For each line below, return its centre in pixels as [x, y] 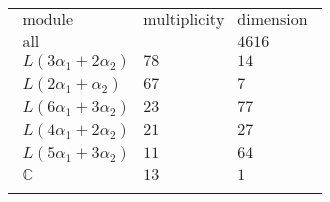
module [48, 20]
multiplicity [184, 20]
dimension [272, 20]
